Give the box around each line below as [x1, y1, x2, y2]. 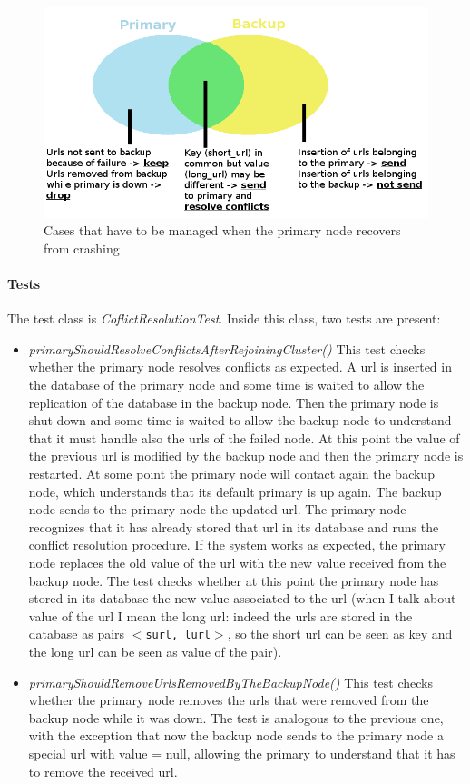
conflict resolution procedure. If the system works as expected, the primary [28, 535, 446, 554]
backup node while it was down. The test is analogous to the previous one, [28, 708, 444, 727]
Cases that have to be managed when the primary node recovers [44, 221, 401, 240]
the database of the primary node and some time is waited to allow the [28, 375, 425, 394]
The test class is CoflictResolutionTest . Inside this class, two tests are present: [7, 309, 441, 328]
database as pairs [28, 624, 125, 643]
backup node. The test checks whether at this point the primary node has [28, 571, 439, 590]
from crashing [44, 238, 120, 257]
